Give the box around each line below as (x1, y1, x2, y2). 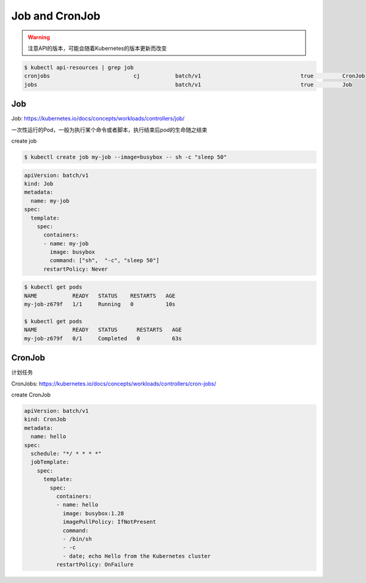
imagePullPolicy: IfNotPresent (62, 518, 157, 526)
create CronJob (11, 391, 51, 399)
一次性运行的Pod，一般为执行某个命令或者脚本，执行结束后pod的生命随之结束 (11, 126, 207, 134)
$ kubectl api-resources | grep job (24, 64, 134, 71)
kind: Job (24, 180, 54, 187)
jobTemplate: (30, 459, 70, 466)
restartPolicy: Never (43, 265, 108, 273)
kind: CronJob (24, 416, 66, 423)
